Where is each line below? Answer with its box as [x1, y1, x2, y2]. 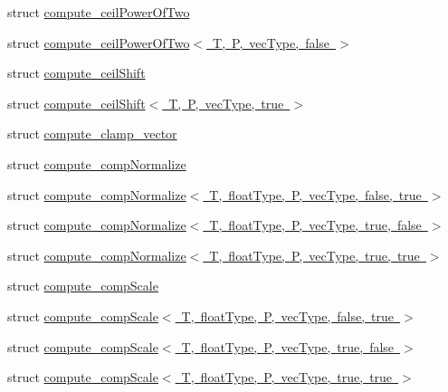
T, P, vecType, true [168, 93, 284, 112]
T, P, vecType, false [213, 33, 330, 52]
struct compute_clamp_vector [7, 124, 177, 143]
